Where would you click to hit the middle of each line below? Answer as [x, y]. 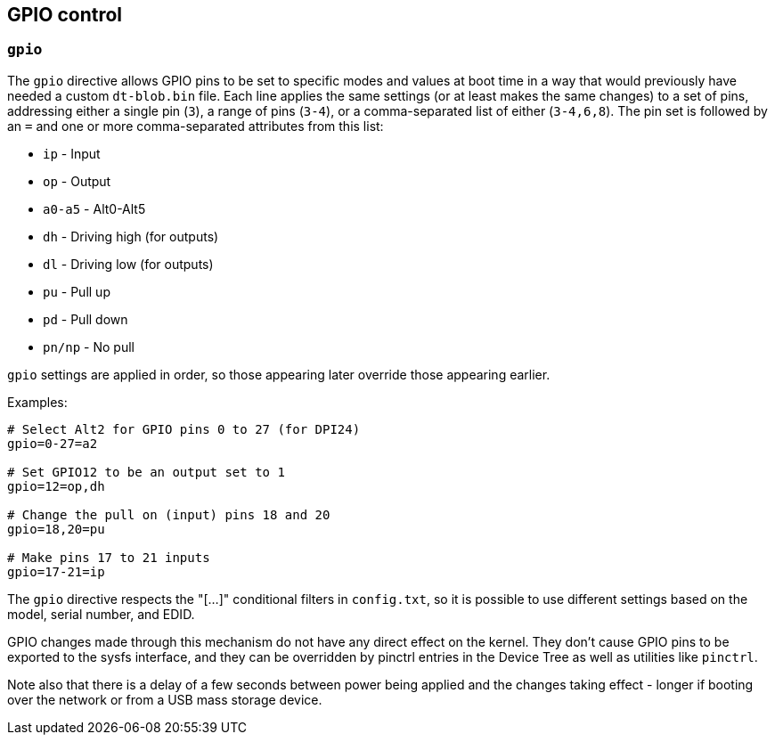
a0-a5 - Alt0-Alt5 [94, 208]
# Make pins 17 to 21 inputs [109, 557]
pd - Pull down [86, 319]
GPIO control [65, 15]
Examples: [37, 402]
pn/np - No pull [89, 347]
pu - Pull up [77, 291]
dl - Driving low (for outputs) [128, 264]
